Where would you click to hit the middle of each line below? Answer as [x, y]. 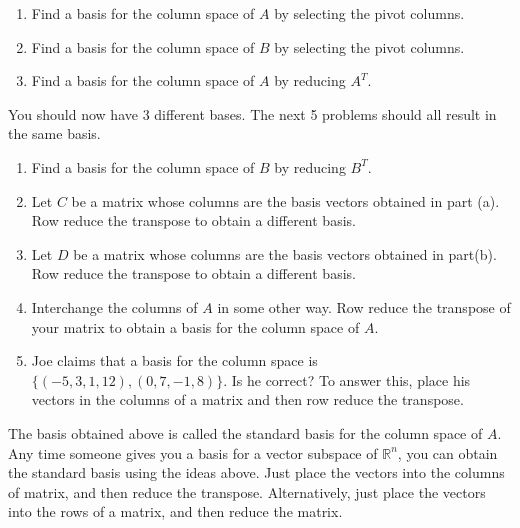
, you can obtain [447, 452]
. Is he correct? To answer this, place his [347, 379]
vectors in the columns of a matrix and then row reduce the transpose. [247, 399]
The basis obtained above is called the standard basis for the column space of [245, 432]
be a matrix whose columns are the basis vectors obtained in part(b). [285, 253]
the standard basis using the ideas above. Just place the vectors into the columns [256, 472]
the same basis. [54, 133]
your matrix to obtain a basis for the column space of [195, 326]
